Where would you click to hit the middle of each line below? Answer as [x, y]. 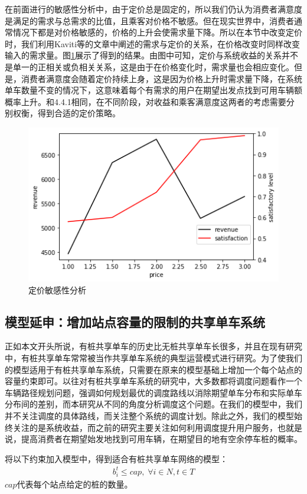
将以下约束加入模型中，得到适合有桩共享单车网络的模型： [116, 458]
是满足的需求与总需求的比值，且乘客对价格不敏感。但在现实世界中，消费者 [149, 20]
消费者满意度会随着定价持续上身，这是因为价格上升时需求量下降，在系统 [161, 78]
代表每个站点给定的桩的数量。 [75, 484]
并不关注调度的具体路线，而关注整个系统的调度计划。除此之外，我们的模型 [149, 415]
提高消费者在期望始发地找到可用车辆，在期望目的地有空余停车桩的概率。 [161, 439]
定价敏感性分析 [57, 289]
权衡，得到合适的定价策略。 [66, 113]
